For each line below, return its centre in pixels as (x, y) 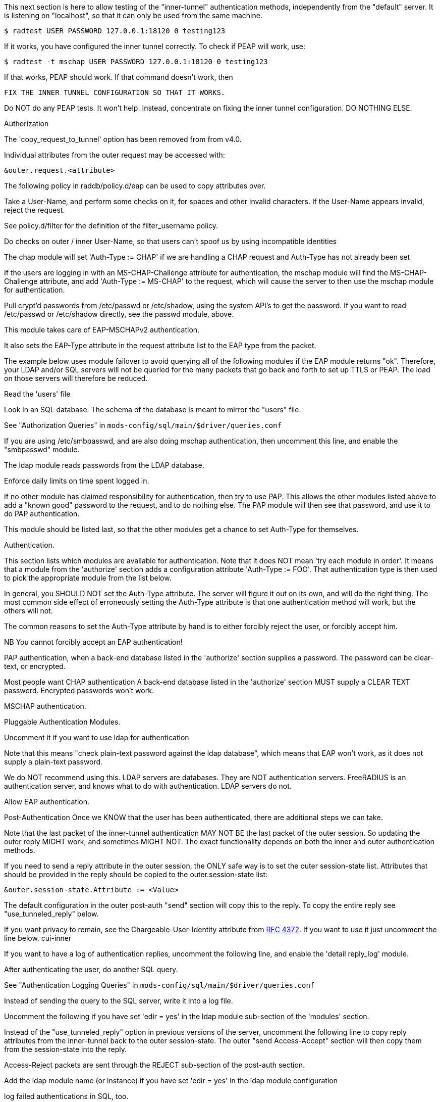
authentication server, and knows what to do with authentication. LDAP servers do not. (148, 786)
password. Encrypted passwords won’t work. (79, 690)
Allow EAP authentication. (47, 802)
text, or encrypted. (35, 666)
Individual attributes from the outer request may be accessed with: (115, 155)
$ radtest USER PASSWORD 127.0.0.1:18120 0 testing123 (115, 31)
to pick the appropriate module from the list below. (88, 578)
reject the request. (35, 210)
